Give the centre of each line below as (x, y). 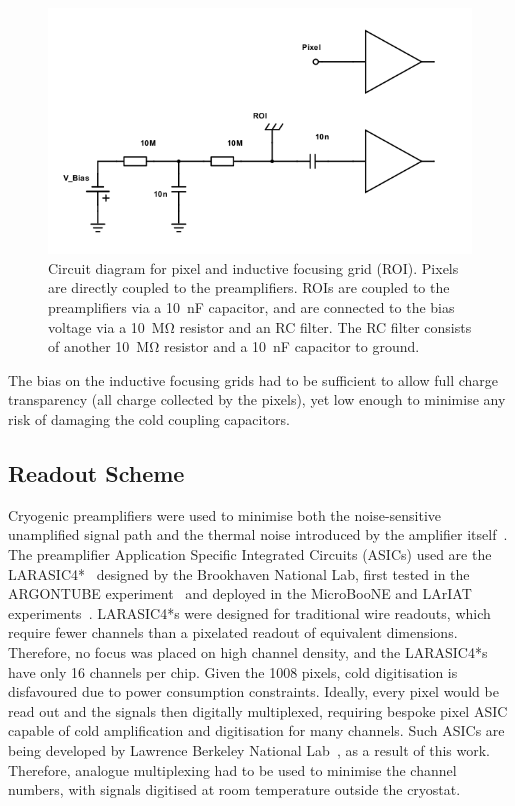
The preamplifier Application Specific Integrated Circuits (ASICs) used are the (250, 554)
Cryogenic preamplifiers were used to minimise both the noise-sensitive (225, 514)
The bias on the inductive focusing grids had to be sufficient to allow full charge (253, 379)
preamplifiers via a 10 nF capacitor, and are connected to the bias (251, 307)
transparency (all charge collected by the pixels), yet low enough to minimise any (257, 399)
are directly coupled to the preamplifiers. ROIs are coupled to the (249, 287)
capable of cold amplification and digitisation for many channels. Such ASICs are (256, 730)
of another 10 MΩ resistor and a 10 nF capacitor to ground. (234, 346)
